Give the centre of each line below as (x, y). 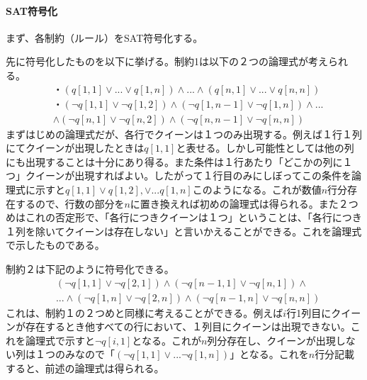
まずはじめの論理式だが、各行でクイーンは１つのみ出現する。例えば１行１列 (184, 134)
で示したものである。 (55, 245)
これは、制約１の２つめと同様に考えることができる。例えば (145, 312)
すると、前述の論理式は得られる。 (85, 368)
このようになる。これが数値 (257, 190)
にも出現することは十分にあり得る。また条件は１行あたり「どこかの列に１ (179, 161)
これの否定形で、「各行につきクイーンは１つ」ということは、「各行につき (193, 217)
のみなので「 (85, 354)
